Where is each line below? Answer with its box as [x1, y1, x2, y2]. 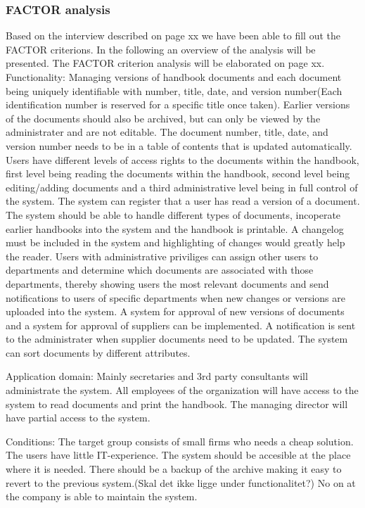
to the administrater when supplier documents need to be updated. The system [6, 331, 348, 346]
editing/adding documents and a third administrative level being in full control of [6, 179, 358, 194]
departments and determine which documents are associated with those [6, 262, 314, 277]
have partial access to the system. [6, 410, 151, 425]
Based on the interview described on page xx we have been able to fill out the [6, 28, 340, 43]
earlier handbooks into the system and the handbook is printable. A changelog [6, 221, 344, 236]
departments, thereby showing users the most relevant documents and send [6, 276, 329, 291]
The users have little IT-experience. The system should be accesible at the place [6, 447, 351, 462]
